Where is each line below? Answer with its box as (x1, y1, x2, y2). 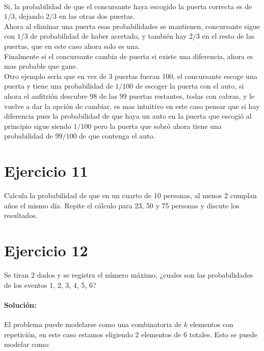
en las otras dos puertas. (59, 11, 135, 21)
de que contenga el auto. (79, 130, 155, 141)
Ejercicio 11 (4, 160, 88, 181)
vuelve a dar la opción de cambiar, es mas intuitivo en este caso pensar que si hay (4, 100, 260, 111)
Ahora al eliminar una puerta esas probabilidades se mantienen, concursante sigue (4, 20, 260, 31)
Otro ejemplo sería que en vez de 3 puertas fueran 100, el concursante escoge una (4, 70, 257, 81)
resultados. (4, 210, 38, 221)
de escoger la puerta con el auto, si (135, 80, 244, 91)
